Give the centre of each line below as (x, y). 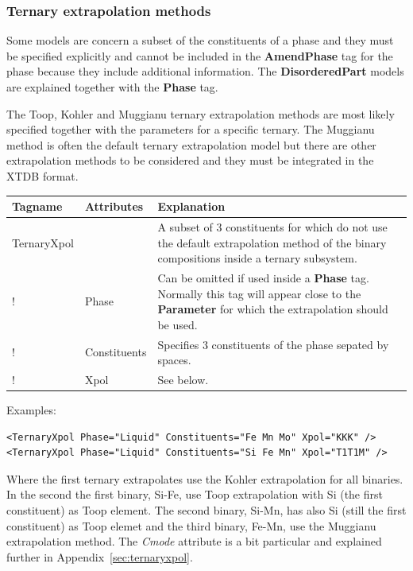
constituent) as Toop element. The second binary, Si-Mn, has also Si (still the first (206, 510)
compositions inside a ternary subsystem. (257, 258)
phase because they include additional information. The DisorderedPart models (205, 71)
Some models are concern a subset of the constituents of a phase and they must (200, 40)
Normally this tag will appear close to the (259, 293)
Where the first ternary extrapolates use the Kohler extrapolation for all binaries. (205, 478)
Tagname (37, 206)
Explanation (191, 206)
